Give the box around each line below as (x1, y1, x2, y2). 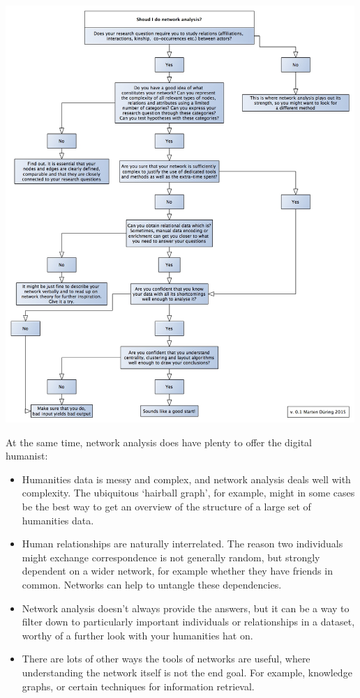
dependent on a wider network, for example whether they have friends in (22, 563, 333, 578)
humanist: (6, 448, 48, 463)
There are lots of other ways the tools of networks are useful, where (22, 651, 310, 666)
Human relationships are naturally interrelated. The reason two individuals (22, 536, 343, 551)
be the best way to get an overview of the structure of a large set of (22, 499, 311, 514)
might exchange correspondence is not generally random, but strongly (22, 549, 320, 564)
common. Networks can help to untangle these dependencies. (22, 577, 282, 592)
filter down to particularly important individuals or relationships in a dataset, (22, 614, 355, 629)
